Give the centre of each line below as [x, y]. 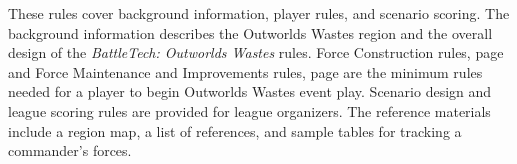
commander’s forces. [70, 150]
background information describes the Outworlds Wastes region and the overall [250, 32]
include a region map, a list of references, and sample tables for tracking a [235, 130]
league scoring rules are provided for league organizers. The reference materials [249, 110]
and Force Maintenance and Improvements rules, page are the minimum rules [245, 71]
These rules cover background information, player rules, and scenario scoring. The [259, 13]
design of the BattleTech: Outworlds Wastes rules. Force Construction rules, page [256, 52]
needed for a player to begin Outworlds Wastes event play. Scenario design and [250, 91]
